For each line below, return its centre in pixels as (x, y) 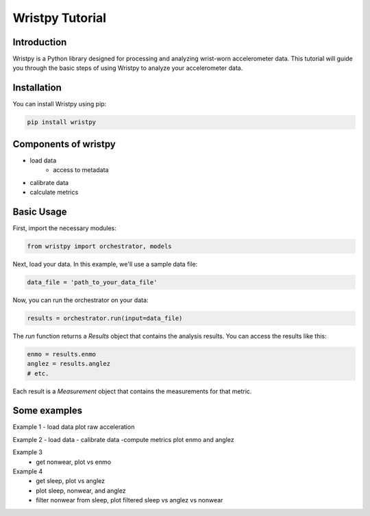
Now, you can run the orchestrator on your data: (81, 300)
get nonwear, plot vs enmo (74, 462)
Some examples (48, 411)
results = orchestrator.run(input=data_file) (105, 318)
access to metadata (81, 170)
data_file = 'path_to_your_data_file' (92, 282)
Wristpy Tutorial (59, 18)
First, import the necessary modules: (64, 228)
